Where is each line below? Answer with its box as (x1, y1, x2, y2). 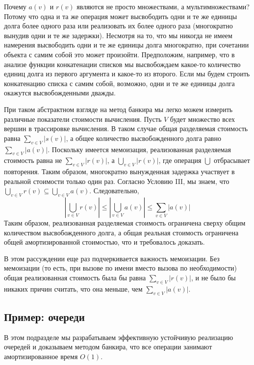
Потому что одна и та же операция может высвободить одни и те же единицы (4, 11, 237, 21)
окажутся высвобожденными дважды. (4, 88, 116, 98)
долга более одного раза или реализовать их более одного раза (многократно (4, 21, 233, 31)
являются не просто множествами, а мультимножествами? (76, 1, 250, 11)
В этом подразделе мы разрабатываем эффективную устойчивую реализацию (4, 332, 233, 342)
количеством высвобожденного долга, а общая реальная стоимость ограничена (4, 227, 239, 237)
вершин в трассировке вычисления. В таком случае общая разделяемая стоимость (4, 123, 248, 134)
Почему (4, 1, 26, 11)
